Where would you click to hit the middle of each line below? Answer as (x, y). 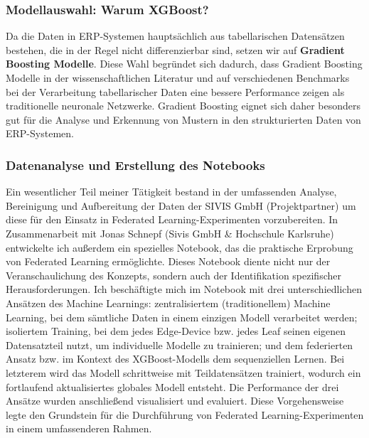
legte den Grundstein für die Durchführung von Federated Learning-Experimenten (185, 414)
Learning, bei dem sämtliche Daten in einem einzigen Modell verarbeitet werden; (182, 317)
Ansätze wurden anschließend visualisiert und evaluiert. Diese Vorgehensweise (175, 401)
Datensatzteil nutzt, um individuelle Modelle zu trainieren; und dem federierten (180, 344)
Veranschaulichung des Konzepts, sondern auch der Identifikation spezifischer (173, 275)
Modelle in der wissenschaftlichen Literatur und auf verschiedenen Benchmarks (178, 78)
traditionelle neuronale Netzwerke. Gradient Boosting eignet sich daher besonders (183, 106)
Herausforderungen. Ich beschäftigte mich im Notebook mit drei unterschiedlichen (184, 289)
